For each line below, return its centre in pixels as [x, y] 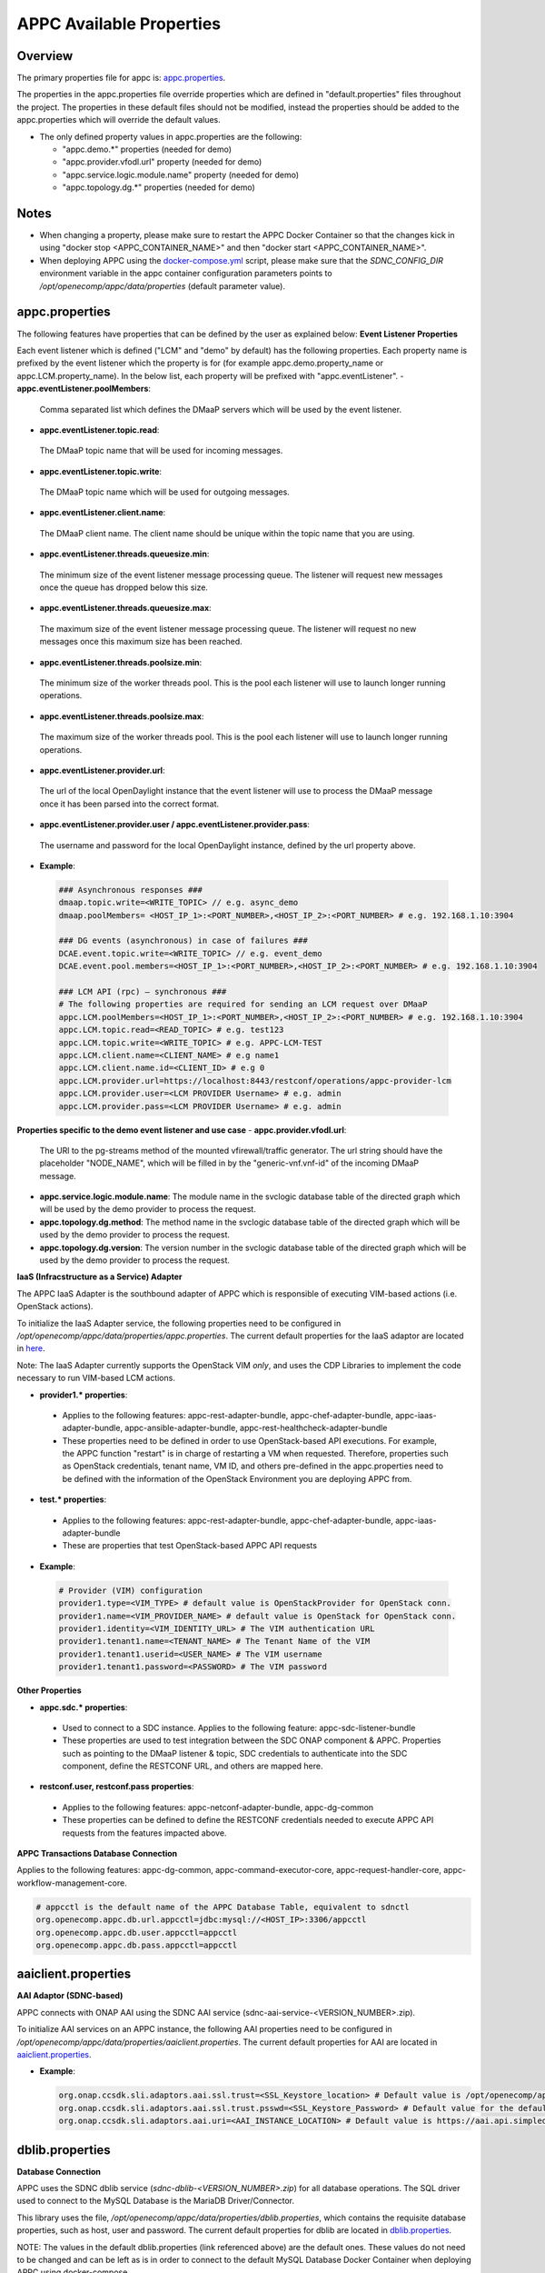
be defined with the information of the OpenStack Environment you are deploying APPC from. [237, 1478]
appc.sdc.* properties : [84, 1707]
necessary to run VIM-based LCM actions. [96, 1378]
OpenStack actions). [55, 1307]
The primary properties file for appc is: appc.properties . [121, 78]
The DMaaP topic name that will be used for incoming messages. [161, 451]
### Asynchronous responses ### [131, 890]
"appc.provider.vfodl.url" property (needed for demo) [162, 162]
